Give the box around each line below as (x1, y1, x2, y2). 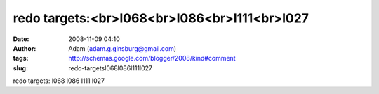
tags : (13, 54, 29, 63)
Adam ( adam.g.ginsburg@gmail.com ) (68, 44, 177, 52)
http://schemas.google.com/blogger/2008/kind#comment (68, 54, 236, 63)
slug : (13, 63, 28, 72)
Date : (13, 35, 29, 43)
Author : (13, 44, 36, 52)
